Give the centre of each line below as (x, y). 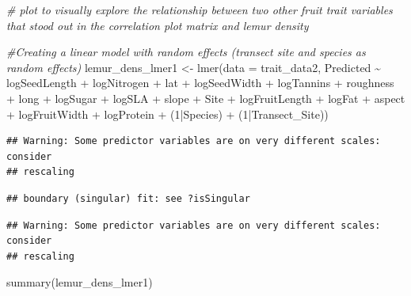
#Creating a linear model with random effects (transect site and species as (186, 52)
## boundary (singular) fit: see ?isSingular (128, 198)
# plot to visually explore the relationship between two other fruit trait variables (200, 9)
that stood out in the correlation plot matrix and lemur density (158, 25)
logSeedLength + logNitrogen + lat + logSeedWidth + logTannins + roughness (200, 83)
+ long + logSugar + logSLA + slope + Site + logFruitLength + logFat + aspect (206, 98)
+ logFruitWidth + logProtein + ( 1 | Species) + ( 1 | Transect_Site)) (167, 114)
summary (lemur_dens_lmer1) (80, 282)
